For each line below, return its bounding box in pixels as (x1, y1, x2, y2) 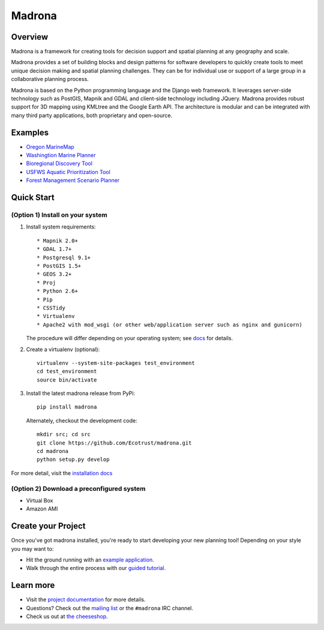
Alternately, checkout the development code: (26, 417, 137, 424)
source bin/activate (37, 376, 97, 383)
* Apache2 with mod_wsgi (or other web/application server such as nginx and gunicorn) (37, 321, 303, 328)
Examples (11, 127, 49, 137)
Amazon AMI (26, 505, 58, 512)
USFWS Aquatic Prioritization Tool (26, 168, 110, 175)
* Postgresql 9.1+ (37, 254, 91, 261)
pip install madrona (37, 404, 97, 410)
